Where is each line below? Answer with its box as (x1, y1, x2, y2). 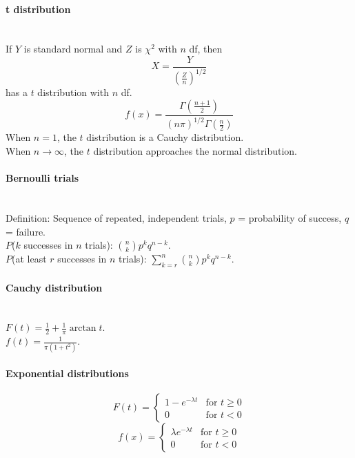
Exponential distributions (6, 366, 129, 381)
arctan (69, 323, 97, 334)
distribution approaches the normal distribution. (93, 143, 298, 158)
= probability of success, (238, 210, 342, 225)
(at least (12, 251, 47, 266)
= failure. (6, 224, 46, 238)
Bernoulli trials (6, 171, 79, 185)
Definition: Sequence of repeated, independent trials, (6, 210, 227, 225)
